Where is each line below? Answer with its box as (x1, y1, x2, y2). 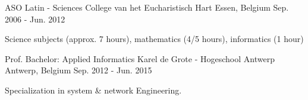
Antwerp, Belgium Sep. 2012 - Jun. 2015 (5, 64, 152, 76)
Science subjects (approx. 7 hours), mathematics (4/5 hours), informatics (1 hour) (5, 33, 304, 45)
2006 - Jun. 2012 (5, 12, 65, 25)
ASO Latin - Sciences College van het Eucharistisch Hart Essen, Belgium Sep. (5, 1, 289, 13)
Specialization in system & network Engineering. (5, 83, 182, 96)
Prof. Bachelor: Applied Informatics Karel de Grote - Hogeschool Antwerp (5, 52, 275, 64)
